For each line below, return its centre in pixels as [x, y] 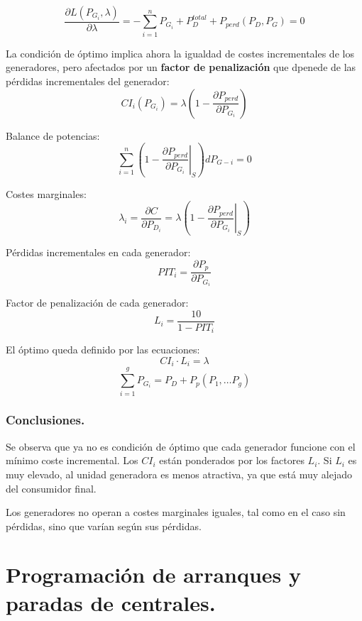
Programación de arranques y [154, 575]
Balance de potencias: [53, 135]
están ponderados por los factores [232, 460]
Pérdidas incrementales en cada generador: [98, 252]
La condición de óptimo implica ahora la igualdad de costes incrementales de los [180, 53]
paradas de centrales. [111, 602]
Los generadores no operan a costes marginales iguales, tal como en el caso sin [176, 512]
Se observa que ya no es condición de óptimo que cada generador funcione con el [181, 446]
